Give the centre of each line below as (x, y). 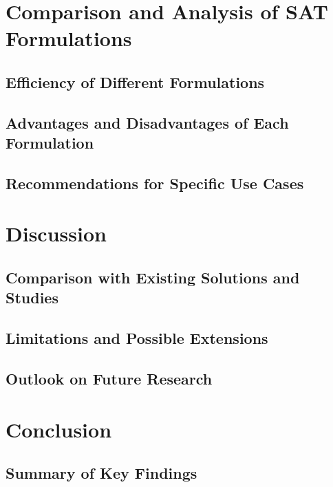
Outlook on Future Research (109, 379)
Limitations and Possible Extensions (137, 338)
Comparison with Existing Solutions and (153, 278)
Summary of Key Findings (101, 473)
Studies (32, 297)
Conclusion (59, 429)
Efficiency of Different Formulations (135, 82)
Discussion (56, 234)
